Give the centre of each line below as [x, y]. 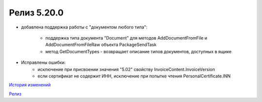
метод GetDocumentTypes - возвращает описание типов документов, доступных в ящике [139, 51]
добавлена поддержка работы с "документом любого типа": [84, 27]
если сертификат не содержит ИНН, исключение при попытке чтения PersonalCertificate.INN [134, 76]
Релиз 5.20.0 [36, 13]
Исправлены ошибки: [43, 62]
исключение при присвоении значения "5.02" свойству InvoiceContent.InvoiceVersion [126, 69]
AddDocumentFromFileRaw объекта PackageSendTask [101, 45]
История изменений [30, 85]
